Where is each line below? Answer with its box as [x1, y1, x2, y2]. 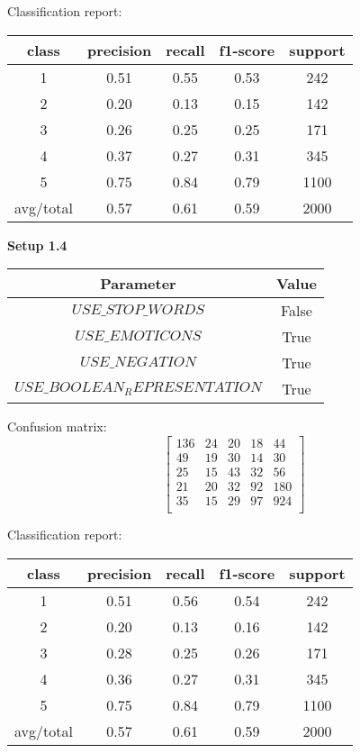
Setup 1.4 [7, 235, 67, 254]
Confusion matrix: [7, 417, 107, 436]
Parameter [100, 273, 176, 295]
